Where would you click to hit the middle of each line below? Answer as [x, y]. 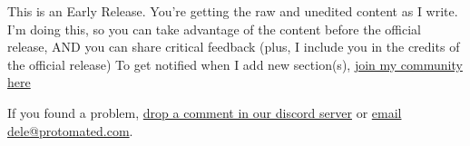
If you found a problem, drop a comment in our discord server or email [205, 112]
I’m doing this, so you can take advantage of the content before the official [214, 29]
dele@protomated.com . [70, 130]
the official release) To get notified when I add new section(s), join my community [235, 64]
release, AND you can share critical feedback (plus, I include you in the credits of [234, 47]
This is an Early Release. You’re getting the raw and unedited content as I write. [233, 11]
